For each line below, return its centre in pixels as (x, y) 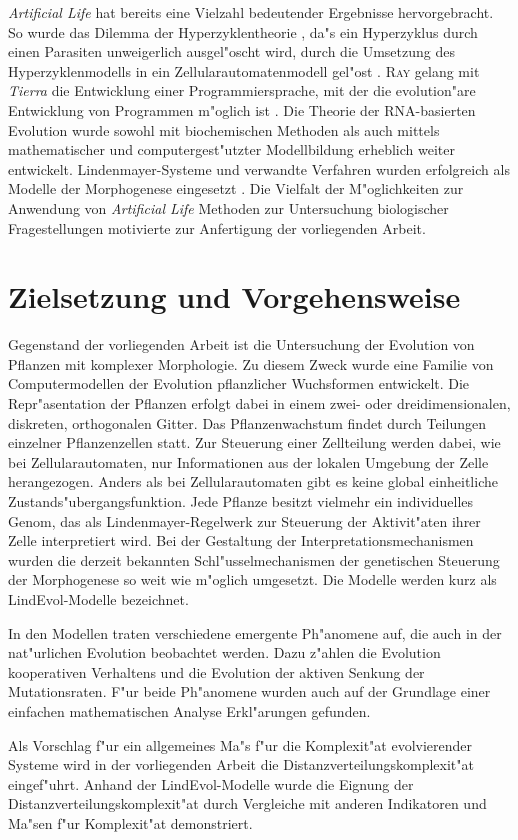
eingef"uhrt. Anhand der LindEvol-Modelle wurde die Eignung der (211, 783)
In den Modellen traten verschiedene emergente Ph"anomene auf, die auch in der (255, 632)
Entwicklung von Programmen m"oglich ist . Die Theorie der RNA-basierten (242, 109)
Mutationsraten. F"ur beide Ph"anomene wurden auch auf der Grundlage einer (249, 691)
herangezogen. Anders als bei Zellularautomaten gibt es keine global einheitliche (253, 481)
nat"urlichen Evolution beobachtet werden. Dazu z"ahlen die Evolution (224, 652)
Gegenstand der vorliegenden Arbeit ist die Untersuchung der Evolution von (241, 344)
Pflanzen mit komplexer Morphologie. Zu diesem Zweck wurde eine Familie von (251, 363)
